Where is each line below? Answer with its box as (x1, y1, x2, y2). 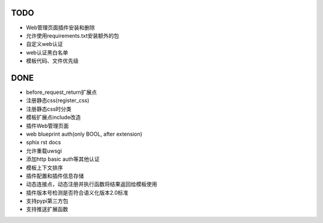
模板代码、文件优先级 (26, 57, 79, 65)
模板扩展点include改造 (26, 114, 81, 121)
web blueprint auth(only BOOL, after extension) (26, 130, 143, 138)
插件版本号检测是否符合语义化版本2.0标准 (26, 189, 129, 196)
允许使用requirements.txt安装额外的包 (26, 32, 120, 39)
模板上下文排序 (26, 164, 63, 171)
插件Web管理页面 (26, 122, 69, 129)
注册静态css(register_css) (26, 97, 90, 104)
